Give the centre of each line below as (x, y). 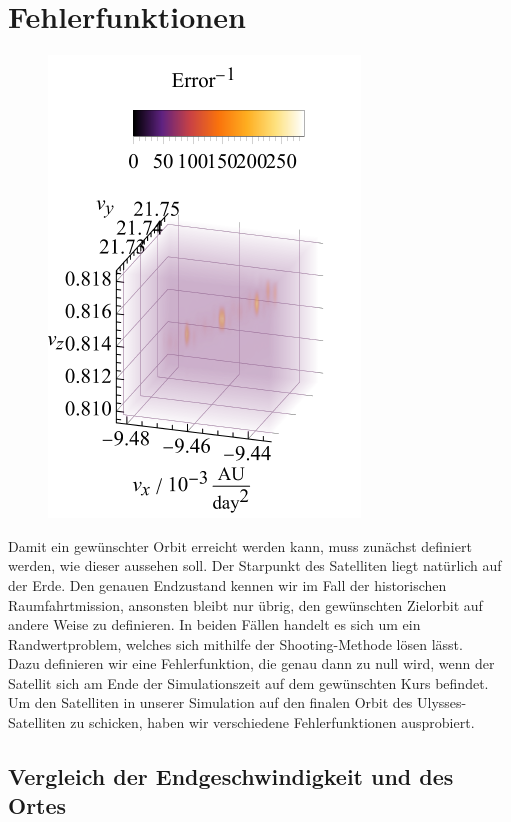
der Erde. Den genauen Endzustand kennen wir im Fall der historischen (227, 584)
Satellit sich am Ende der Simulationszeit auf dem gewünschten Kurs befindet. (248, 682)
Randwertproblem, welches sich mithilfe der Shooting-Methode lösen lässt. (235, 643)
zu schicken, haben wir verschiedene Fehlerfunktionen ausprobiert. (272, 722)
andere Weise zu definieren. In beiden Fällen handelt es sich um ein (214, 624)
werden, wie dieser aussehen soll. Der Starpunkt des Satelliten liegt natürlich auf (255, 565)
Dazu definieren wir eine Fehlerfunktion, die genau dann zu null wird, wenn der (251, 663)
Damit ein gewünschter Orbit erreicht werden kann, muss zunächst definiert (240, 545)
